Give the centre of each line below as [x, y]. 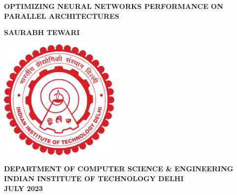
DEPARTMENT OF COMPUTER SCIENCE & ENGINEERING [119, 169]
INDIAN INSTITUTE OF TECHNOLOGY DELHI [94, 178]
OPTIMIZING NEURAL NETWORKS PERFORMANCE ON [114, 6]
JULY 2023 [23, 188]
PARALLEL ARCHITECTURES [62, 16]
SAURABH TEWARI [42, 32]
